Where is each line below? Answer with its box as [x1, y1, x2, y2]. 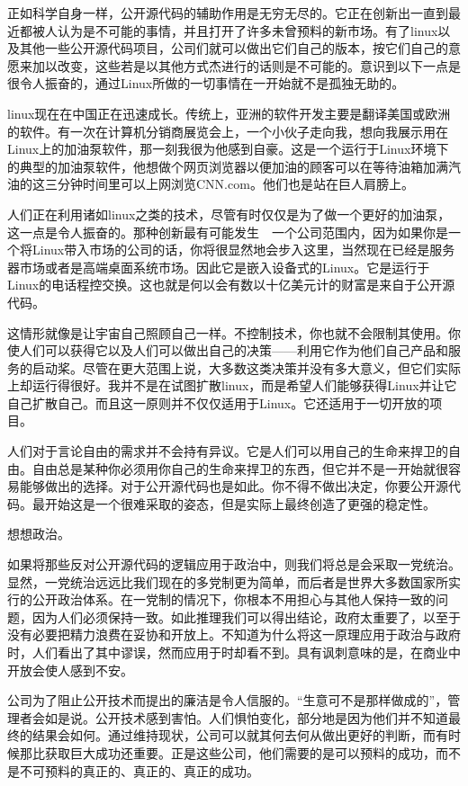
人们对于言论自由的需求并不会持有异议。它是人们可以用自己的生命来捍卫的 [7, 442, 448, 460]
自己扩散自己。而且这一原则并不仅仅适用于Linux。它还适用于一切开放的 [7, 393, 430, 412]
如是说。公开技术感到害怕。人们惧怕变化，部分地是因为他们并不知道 [44, 708, 448, 727]
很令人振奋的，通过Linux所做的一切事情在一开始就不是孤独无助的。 [7, 74, 405, 93]
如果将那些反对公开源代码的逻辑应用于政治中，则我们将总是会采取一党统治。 [7, 555, 461, 574]
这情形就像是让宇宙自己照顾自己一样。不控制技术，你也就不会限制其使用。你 [7, 323, 461, 342]
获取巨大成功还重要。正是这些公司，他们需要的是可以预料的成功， [44, 743, 436, 762]
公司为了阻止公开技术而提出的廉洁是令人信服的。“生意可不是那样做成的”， [7, 691, 448, 710]
